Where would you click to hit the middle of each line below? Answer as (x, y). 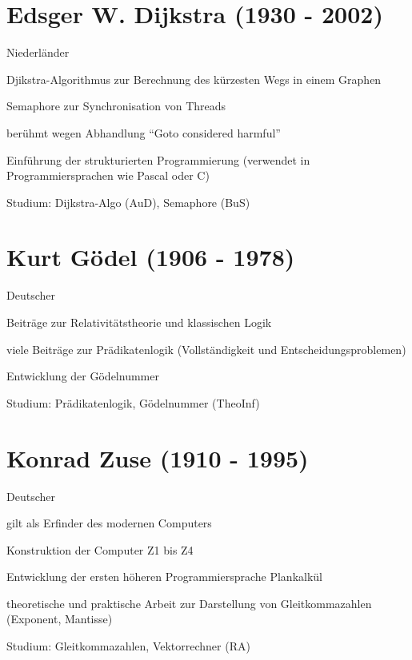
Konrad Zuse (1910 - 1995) (158, 457)
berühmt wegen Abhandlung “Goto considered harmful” (144, 132)
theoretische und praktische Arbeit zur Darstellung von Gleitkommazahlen (189, 603)
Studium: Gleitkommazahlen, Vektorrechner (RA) (128, 646)
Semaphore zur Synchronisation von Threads (116, 106)
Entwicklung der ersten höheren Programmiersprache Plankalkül (164, 577)
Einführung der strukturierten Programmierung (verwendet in (158, 159)
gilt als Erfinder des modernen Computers (109, 523)
